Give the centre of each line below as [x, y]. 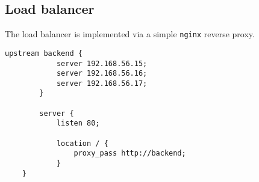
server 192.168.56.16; [102, 74]
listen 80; [78, 123]
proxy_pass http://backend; [130, 153]
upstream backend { [44, 53]
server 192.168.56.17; [102, 83]
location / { [82, 143]
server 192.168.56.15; [102, 63]
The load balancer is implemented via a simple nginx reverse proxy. [130, 34]
